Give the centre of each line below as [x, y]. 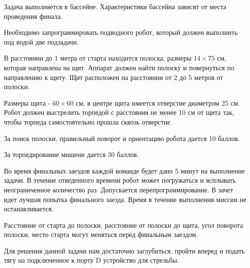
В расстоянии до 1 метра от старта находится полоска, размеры [98, 58]
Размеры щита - [27, 102]
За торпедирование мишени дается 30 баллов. [71, 154]
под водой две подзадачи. [41, 41]
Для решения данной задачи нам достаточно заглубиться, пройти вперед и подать [124, 250]
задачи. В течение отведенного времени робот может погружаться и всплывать [120, 180]
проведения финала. [33, 16]
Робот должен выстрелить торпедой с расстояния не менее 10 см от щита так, [119, 112]
